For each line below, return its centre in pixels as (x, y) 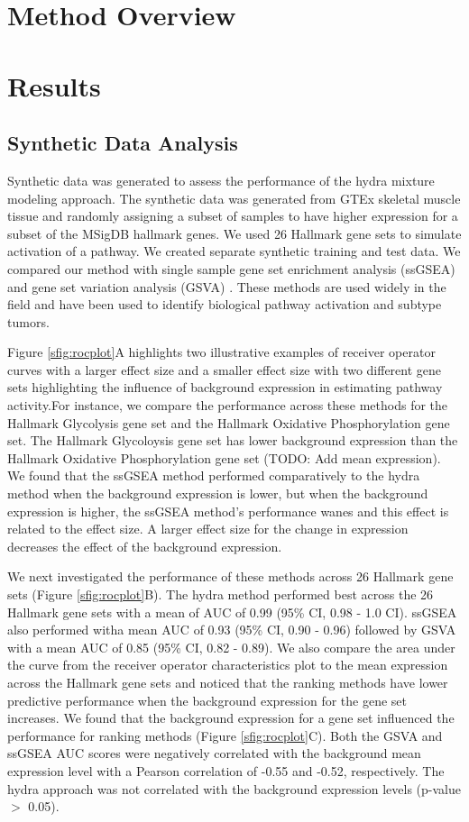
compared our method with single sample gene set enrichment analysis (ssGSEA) (231, 268)
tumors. (28, 321)
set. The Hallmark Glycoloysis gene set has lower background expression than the (233, 440)
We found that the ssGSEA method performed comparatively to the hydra (214, 475)
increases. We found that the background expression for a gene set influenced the (231, 718)
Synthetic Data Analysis (123, 143)
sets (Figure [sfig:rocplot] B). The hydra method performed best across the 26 (221, 594)
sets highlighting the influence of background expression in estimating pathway (225, 387)
